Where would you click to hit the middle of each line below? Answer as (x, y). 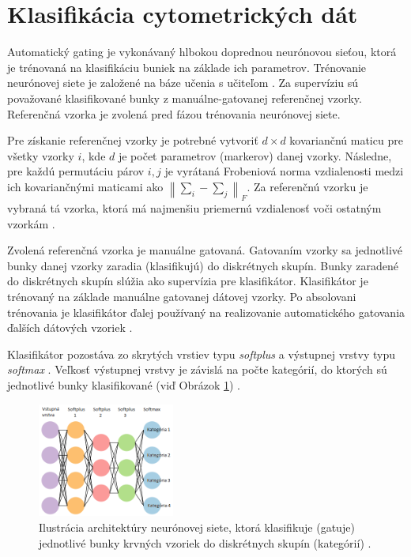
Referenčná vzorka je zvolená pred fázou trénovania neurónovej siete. (174, 113)
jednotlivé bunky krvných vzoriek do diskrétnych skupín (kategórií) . (205, 542)
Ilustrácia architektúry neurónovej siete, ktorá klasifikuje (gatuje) (197, 527)
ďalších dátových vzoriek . (70, 327)
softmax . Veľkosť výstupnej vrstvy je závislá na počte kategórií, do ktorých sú (197, 369)
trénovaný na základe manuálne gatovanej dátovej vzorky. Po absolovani (182, 297)
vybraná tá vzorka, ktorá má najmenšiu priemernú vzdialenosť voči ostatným (194, 208)
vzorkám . (31, 223)
